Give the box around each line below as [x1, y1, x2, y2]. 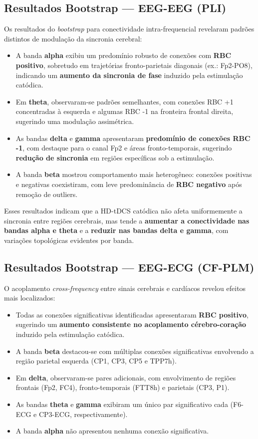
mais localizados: [4, 292, 55, 303]
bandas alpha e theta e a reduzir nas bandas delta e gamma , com [4, 225, 229, 235]
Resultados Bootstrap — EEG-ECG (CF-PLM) [4, 259, 255, 274]
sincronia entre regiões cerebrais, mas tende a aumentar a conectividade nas [4, 215, 250, 225]
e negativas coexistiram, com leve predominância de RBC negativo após [15, 178, 242, 189]
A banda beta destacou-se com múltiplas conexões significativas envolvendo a [15, 345, 254, 356]
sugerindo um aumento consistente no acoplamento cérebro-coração [15, 319, 247, 329]
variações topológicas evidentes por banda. [4, 234, 134, 245]
